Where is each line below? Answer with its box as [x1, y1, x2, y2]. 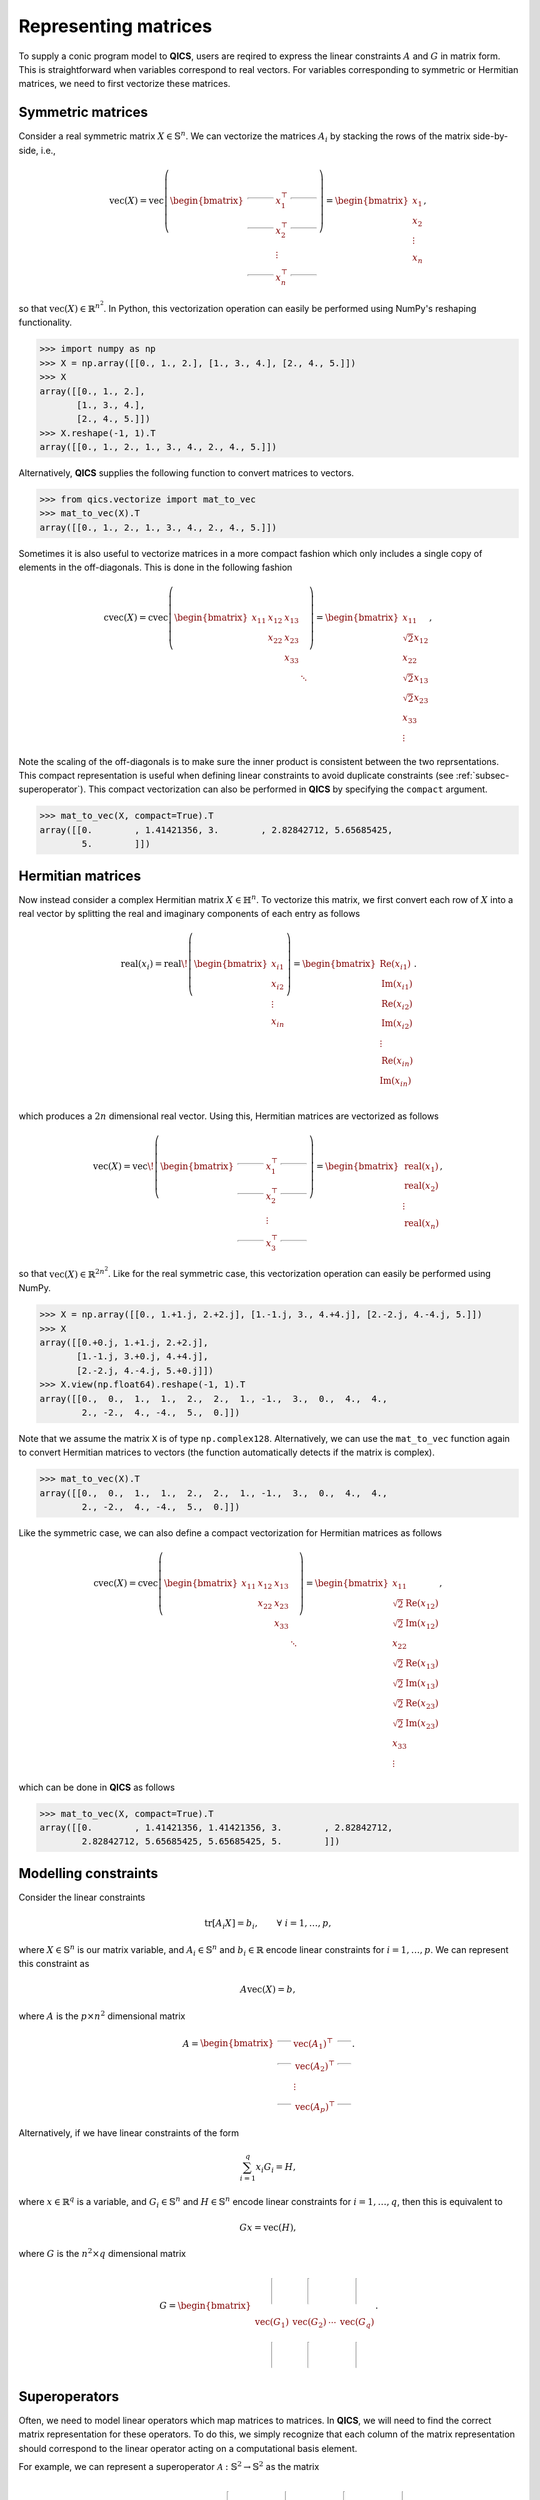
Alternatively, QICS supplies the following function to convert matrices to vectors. [18, 467, 355, 479]
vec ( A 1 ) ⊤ [293, 2036, 334, 2052]
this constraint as [18, 1958, 90, 1970]
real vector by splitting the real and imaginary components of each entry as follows [18, 908, 360, 920]
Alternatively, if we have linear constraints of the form [18, 2126, 240, 2139]
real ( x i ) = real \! [120, 958, 189, 972]
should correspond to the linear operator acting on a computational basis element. [18, 2442, 358, 2454]
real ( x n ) [403, 1218, 440, 1231]
